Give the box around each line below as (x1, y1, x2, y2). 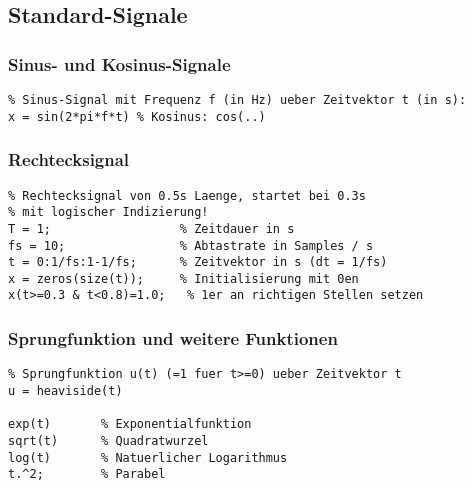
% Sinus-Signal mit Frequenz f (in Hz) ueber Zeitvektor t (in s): (8, 93, 467, 107)
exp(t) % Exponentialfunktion (8, 417, 252, 432)
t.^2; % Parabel (8, 467, 166, 482)
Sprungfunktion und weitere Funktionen (8, 326, 338, 351)
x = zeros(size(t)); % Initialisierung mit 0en (8, 271, 359, 286)
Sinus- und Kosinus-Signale (8, 51, 231, 76)
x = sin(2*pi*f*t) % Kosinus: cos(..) (8, 109, 266, 124)
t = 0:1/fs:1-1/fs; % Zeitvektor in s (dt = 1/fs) (8, 255, 388, 270)
